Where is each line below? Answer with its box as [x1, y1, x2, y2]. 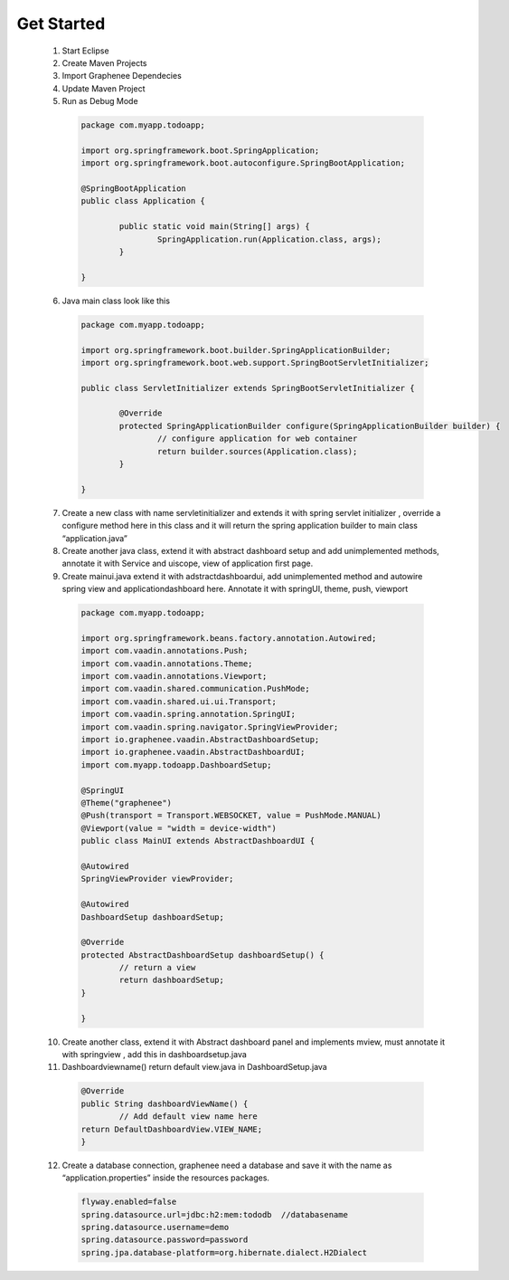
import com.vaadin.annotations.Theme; [80, 658, 253, 669]
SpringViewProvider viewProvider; [80, 874, 234, 884]
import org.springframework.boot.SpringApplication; [80, 145, 320, 156]
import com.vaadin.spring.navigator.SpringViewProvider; [80, 721, 339, 732]
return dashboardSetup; [118, 975, 225, 986]
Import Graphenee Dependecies [61, 71, 183, 81]
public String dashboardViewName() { [80, 1098, 249, 1109]
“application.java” [61, 532, 128, 543]
